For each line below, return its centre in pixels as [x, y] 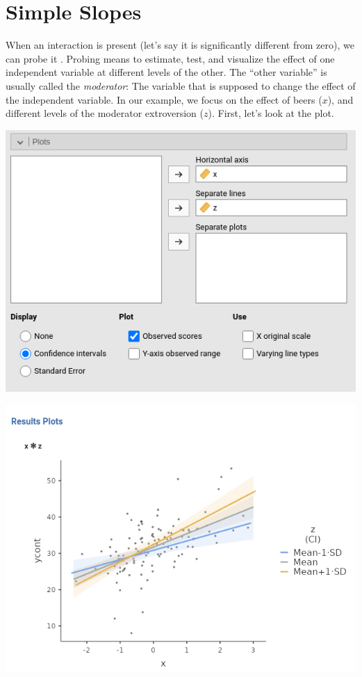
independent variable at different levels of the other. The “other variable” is [166, 72]
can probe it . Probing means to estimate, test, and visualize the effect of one [170, 58]
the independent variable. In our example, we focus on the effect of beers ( [164, 99]
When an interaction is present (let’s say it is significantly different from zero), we [180, 45]
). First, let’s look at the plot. [271, 113]
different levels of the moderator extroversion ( [105, 113]
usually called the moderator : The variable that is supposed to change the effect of [181, 85]
